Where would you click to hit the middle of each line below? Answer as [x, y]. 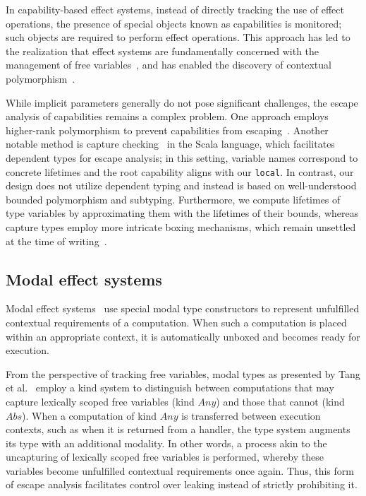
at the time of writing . [56, 241]
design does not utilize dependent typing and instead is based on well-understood [181, 185]
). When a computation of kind [90, 415]
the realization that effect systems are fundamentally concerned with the [163, 51]
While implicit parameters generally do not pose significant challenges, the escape [182, 102]
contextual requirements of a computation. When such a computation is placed [176, 322]
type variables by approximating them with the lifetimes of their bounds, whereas [182, 213]
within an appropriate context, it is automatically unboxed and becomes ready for [183, 336]
